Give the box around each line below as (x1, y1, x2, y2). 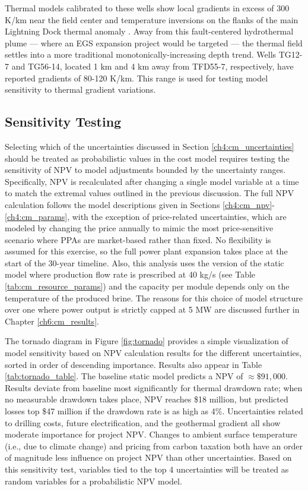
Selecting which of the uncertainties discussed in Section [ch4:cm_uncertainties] (5, 140, 294, 152)
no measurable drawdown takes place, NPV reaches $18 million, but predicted (5, 393, 288, 405)
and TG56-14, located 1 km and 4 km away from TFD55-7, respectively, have (11, 59, 294, 72)
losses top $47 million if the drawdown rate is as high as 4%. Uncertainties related (5, 405, 303, 417)
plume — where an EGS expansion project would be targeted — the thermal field (5, 36, 303, 49)
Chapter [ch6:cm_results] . (5, 314, 99, 327)
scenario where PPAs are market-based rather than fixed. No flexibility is (5, 233, 271, 245)
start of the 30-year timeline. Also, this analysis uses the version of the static (5, 256, 284, 269)
